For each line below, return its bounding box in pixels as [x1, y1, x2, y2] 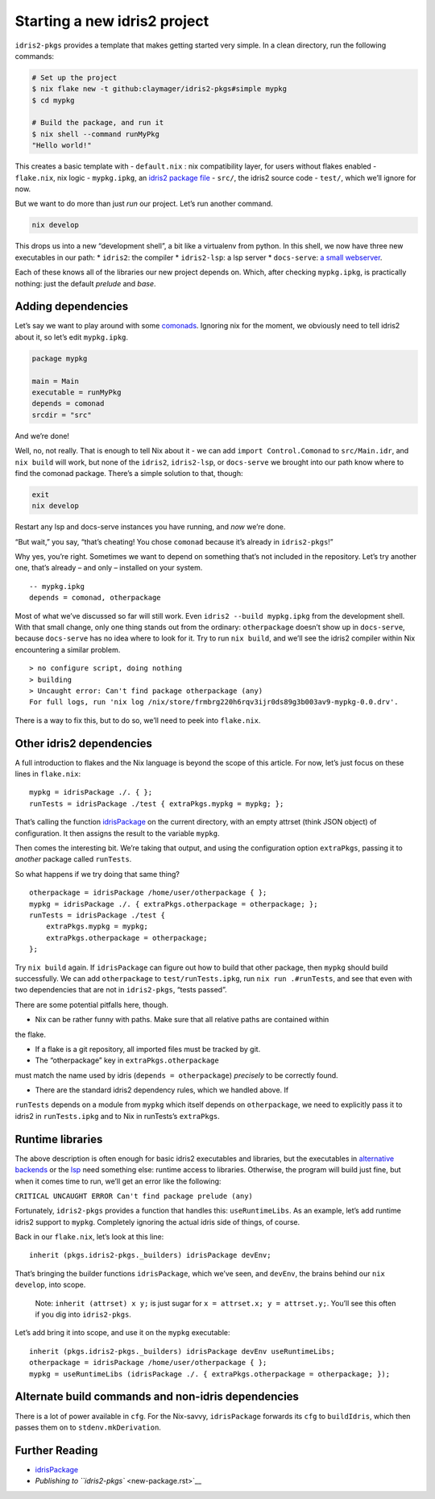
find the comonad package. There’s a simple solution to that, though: [14, 468, 243, 478]
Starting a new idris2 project [14, 12, 209, 30]
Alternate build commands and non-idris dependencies [14, 1390, 300, 1404]
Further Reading [14, 1443, 98, 1457]
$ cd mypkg [31, 95, 75, 105]
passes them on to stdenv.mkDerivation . [14, 1422, 161, 1432]
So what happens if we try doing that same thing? [14, 869, 180, 879]
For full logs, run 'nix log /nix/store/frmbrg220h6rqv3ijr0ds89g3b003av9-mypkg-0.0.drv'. [29, 698, 399, 707]
